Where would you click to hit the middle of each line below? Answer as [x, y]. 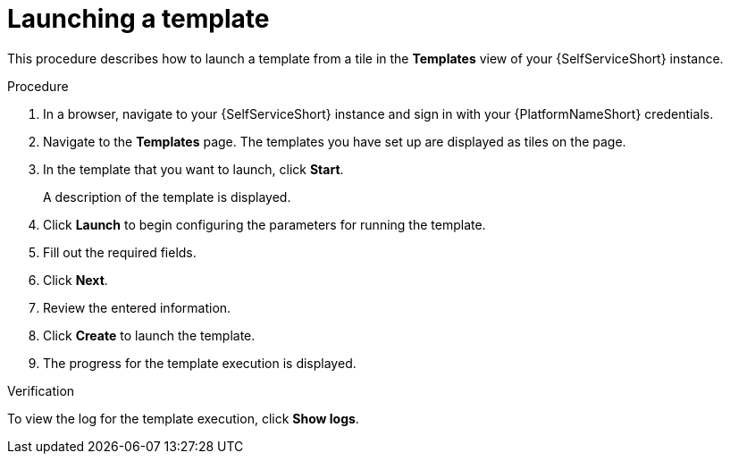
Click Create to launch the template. [149, 335]
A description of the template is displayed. [167, 197]
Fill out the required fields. [120, 252]
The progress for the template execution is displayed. [200, 363]
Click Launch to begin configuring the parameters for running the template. [264, 224]
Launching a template [138, 19]
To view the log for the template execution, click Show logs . [183, 418]
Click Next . [76, 280]
